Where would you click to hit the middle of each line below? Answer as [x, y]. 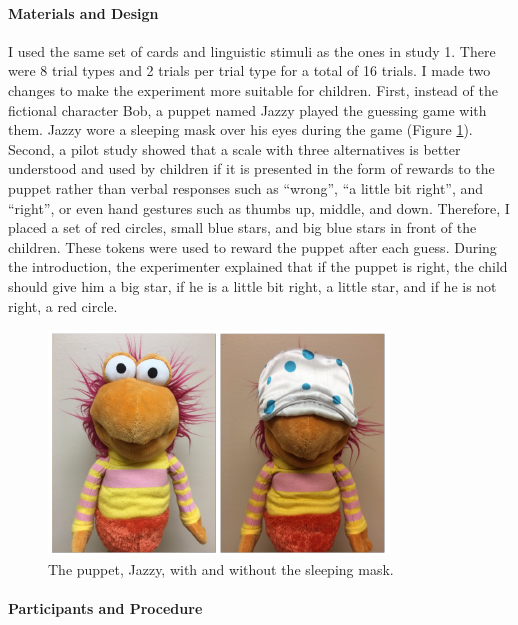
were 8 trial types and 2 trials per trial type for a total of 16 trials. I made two [249, 70]
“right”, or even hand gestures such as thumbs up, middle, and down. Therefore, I [259, 207]
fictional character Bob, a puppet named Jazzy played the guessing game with [247, 109]
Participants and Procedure [105, 607]
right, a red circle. [63, 305]
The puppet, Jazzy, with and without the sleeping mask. [221, 568]
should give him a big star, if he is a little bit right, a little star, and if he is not [252, 285]
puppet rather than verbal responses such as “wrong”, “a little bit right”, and [246, 187]
